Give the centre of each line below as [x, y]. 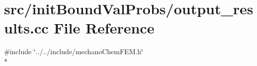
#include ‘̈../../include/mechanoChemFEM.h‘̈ [74, 51]
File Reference [104, 28]
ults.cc [26, 28]
